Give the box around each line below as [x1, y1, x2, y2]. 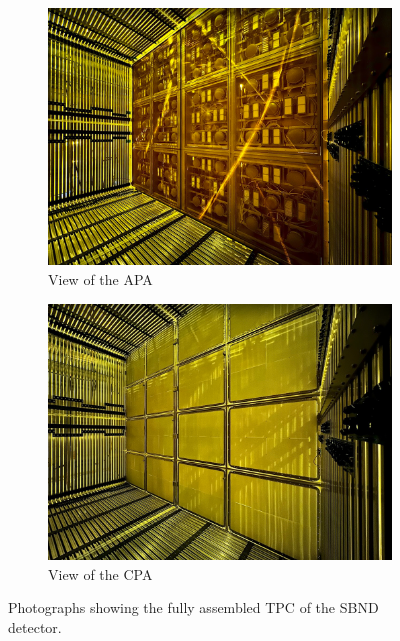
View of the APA [48, 268, 153, 289]
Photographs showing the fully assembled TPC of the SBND [8, 597, 379, 618]
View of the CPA [48, 563, 153, 584]
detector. [8, 616, 62, 637]
